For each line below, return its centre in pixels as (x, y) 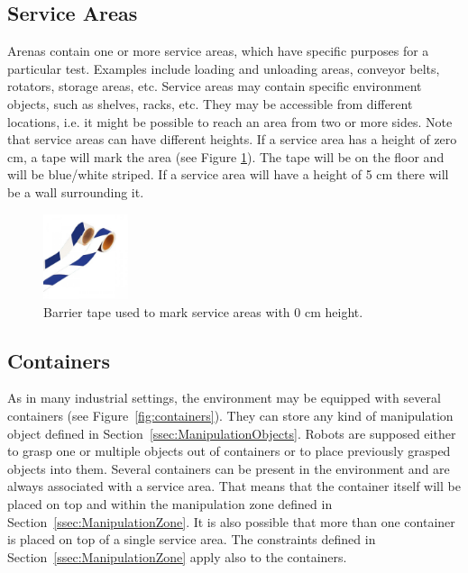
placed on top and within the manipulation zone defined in (170, 503)
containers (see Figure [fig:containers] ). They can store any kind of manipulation (230, 416)
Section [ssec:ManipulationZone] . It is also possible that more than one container (231, 521)
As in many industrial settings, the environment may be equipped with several (224, 398)
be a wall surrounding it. (76, 191)
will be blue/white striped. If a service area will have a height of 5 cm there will (228, 174)
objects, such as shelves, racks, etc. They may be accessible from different (210, 103)
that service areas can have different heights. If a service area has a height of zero (232, 139)
